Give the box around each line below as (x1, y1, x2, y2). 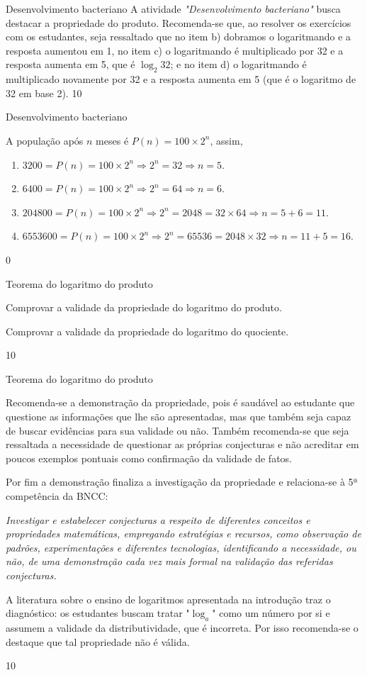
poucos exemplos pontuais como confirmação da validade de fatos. (6, 450, 292, 465)
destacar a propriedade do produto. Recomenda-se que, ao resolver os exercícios (6, 15, 351, 30)
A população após (6, 133, 84, 147)
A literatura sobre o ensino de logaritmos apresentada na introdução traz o (6, 591, 331, 606)
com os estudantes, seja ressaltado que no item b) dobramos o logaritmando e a (6, 29, 351, 44)
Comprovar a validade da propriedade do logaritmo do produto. (6, 300, 282, 315)
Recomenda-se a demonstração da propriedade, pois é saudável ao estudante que (6, 395, 355, 410)
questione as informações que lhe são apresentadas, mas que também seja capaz (6, 409, 351, 424)
